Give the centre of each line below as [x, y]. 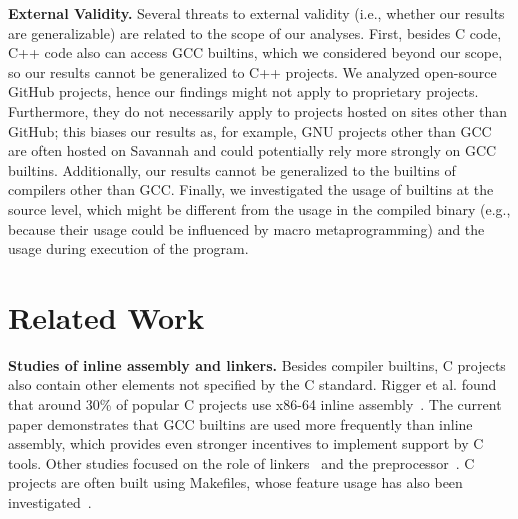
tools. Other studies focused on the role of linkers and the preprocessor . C [241, 462]
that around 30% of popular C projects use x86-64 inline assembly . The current [255, 404]
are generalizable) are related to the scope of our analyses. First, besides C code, [255, 32]
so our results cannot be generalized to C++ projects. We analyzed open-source [252, 71]
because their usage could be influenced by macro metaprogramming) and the [246, 228]
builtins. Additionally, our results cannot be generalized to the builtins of [232, 169]
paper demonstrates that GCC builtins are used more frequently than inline [240, 423]
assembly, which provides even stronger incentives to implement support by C [246, 443]
